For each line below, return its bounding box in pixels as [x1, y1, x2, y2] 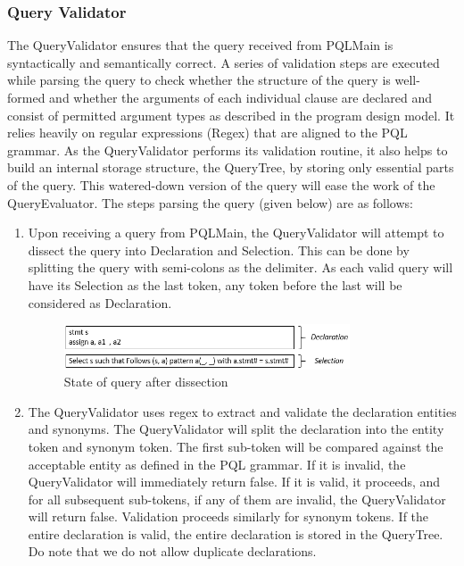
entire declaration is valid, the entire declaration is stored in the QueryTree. [28, 524, 443, 543]
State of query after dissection [63, 372, 228, 391]
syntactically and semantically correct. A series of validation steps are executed [7, 53, 440, 71]
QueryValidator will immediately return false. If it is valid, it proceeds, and [28, 472, 441, 491]
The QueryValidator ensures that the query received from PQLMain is [7, 36, 394, 54]
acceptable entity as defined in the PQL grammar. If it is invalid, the [28, 454, 406, 473]
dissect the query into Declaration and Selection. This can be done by [28, 240, 410, 259]
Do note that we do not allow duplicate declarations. [28, 542, 317, 561]
